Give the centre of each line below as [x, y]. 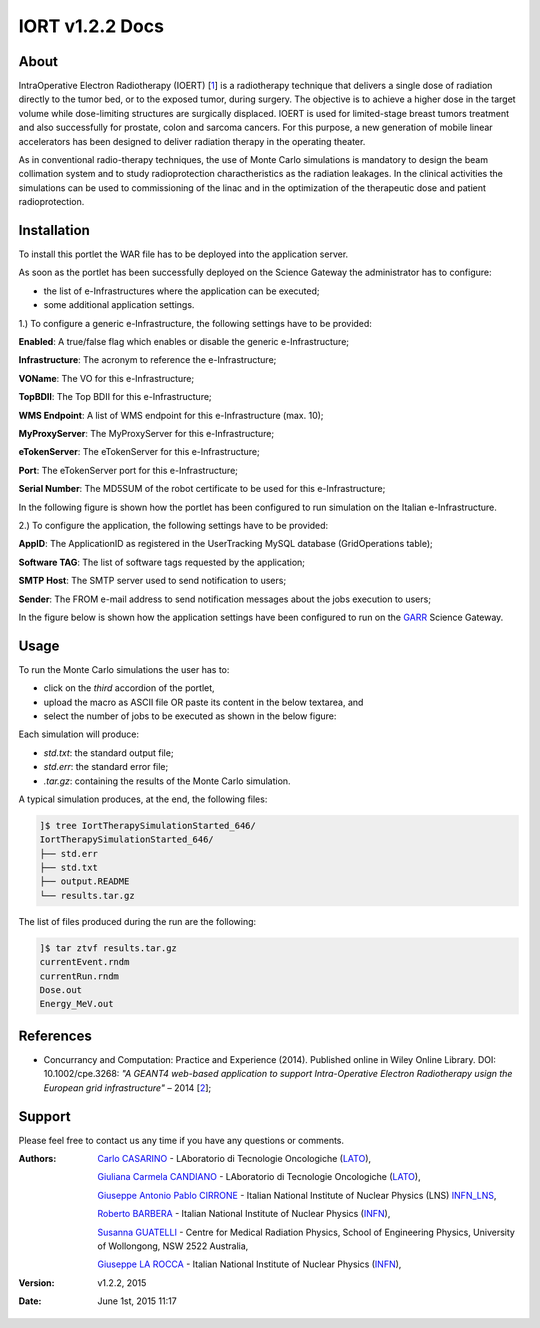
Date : [30, 1301]
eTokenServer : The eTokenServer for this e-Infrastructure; [139, 452]
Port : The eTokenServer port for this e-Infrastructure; [128, 470]
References [55, 1035]
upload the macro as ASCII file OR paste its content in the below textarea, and [203, 702]
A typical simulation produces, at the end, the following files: [143, 799]
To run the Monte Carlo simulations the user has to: [124, 669]
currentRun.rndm [79, 976]
